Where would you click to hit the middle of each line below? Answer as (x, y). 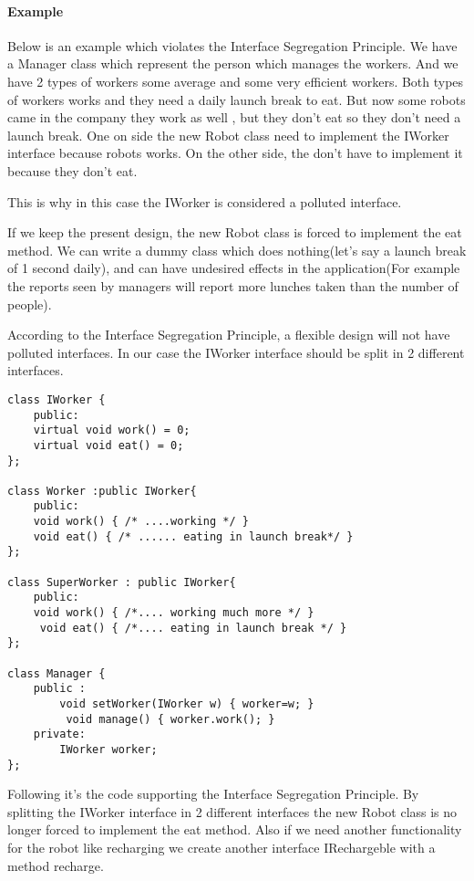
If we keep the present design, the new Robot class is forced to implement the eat (235, 232)
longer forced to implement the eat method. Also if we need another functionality (235, 829)
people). (30, 304)
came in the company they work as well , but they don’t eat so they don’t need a (234, 117)
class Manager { (57, 673)
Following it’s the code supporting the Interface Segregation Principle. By (213, 794)
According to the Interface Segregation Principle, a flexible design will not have (229, 335)
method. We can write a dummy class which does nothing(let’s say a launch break (237, 250)
